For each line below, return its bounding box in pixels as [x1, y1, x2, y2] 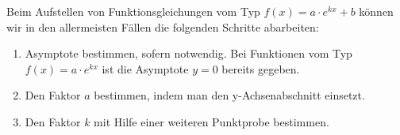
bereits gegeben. [221, 60, 300, 77]
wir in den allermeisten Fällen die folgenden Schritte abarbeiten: [6, 18, 319, 35]
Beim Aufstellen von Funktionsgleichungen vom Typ [6, 3, 260, 19]
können [359, 3, 394, 19]
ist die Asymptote [102, 60, 189, 77]
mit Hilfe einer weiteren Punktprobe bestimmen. [94, 113, 329, 129]
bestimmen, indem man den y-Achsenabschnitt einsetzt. [94, 87, 365, 103]
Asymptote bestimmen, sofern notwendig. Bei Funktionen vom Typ [25, 45, 352, 62]
